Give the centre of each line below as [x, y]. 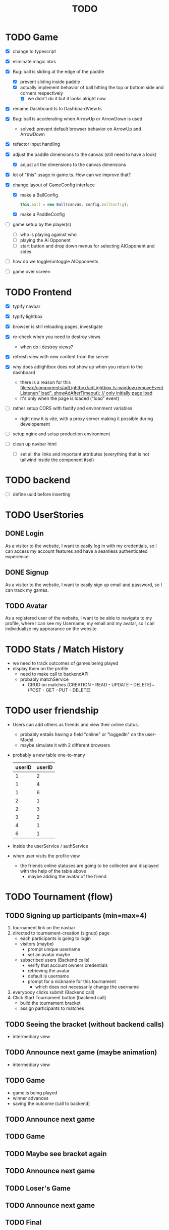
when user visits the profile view [46, 856]
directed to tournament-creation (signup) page [61, 933]
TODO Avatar [26, 606]
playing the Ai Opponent [45, 240]
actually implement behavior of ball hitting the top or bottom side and [92, 88]
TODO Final [23, 1223]
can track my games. [27, 590]
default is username [48, 976]
